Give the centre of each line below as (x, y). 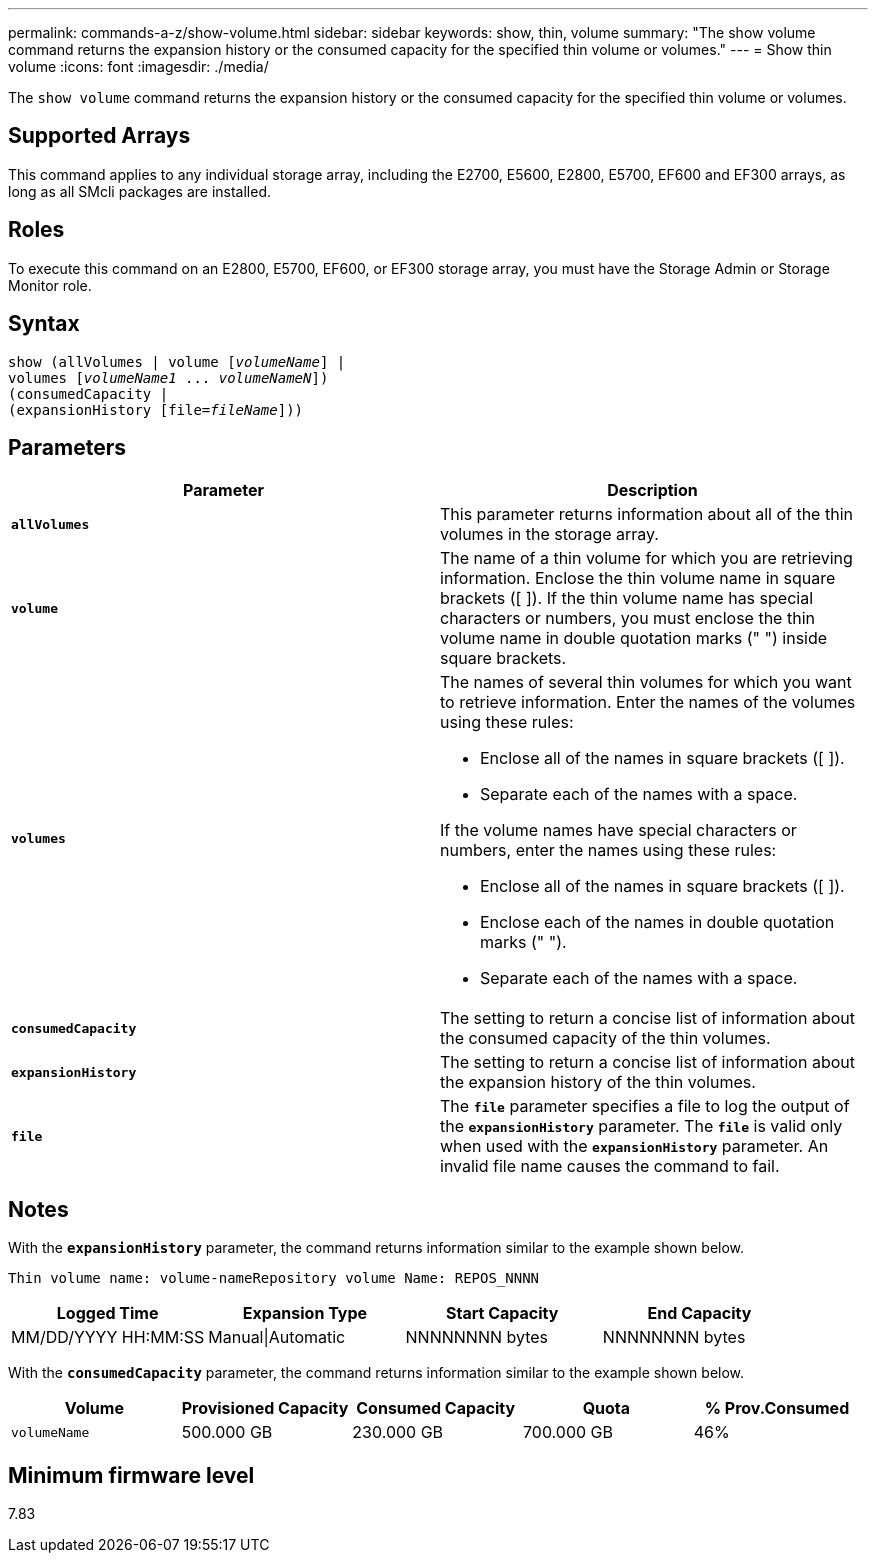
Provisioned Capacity (265, 1408)
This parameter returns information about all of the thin (646, 514)
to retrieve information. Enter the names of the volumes (648, 702)
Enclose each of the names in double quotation (657, 922)
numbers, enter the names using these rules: (608, 850)
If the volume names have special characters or (618, 830)
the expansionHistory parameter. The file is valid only (641, 1126)
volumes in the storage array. (549, 534)
